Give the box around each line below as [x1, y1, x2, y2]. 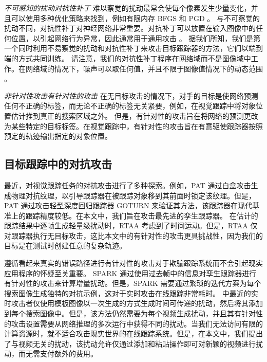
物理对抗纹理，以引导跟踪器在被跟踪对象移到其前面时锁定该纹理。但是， [11, 190, 256, 201]
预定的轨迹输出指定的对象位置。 [4, 131, 112, 141]
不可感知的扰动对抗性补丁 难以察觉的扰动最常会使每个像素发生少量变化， [4, 3, 251, 13]
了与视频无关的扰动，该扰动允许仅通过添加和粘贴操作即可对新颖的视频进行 [4, 338, 256, 349]
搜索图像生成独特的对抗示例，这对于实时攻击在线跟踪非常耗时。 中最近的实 [4, 287, 258, 298]
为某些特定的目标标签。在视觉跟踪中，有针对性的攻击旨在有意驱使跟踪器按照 [4, 120, 263, 131]
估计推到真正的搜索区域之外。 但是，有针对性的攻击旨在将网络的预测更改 [11, 110, 258, 121]
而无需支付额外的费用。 [18, 348, 98, 359]
